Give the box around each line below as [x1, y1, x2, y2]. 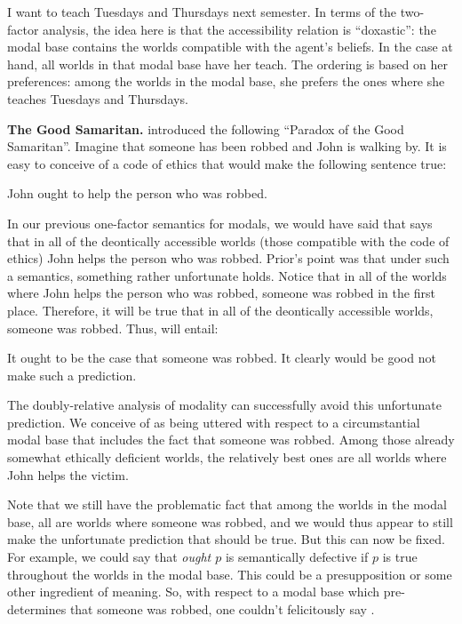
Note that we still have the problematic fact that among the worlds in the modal [7, 495, 447, 514]
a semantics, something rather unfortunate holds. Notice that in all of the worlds [7, 266, 447, 284]
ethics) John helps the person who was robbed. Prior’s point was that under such [7, 249, 450, 268]
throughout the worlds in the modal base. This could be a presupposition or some [7, 564, 452, 583]
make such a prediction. [7, 365, 137, 384]
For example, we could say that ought [7, 548, 211, 566]
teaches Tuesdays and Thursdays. [7, 89, 188, 108]
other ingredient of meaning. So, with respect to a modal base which [7, 582, 380, 601]
